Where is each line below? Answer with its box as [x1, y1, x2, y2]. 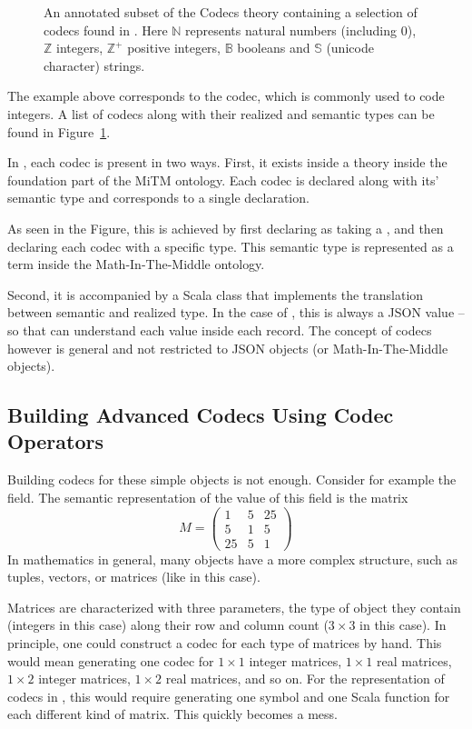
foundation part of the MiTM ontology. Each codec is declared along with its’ [7, 170, 439, 189]
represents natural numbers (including [185, 20, 398, 39]
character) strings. [44, 55, 145, 75]
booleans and [237, 38, 310, 57]
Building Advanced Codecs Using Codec [7, 401, 394, 429]
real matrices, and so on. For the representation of [165, 669, 445, 688]
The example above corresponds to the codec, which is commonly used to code [7, 86, 445, 105]
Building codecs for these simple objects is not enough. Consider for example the [7, 470, 457, 489]
